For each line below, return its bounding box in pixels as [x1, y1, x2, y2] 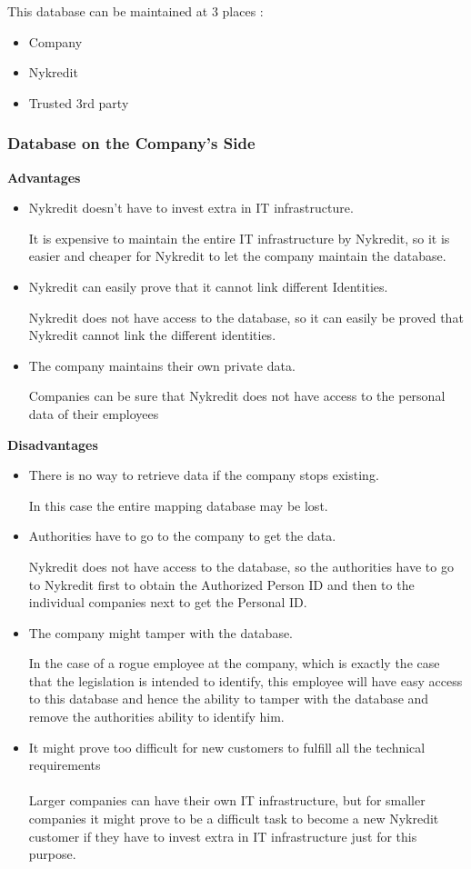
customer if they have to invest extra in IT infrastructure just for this [28, 826, 417, 845]
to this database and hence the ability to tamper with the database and [28, 689, 429, 708]
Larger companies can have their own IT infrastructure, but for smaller [28, 791, 426, 810]
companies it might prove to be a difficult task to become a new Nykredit [28, 809, 439, 828]
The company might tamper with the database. [28, 623, 294, 642]
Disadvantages [7, 434, 98, 454]
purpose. [28, 844, 76, 864]
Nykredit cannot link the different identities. [28, 325, 276, 345]
